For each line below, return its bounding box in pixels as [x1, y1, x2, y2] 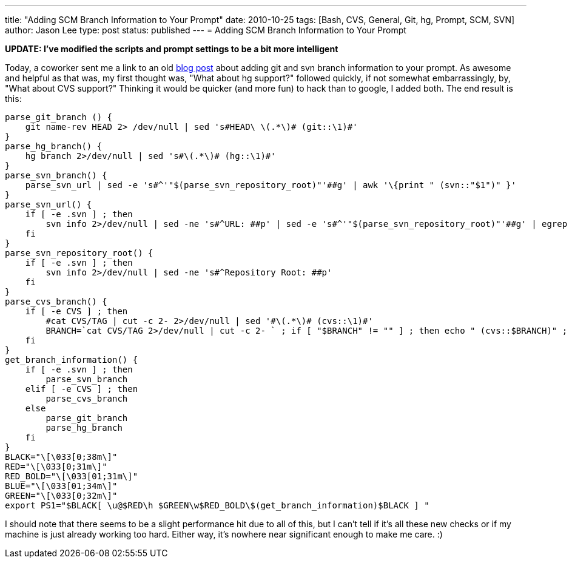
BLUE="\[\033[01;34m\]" [5, 481, 118, 491]
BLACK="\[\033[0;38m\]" [5, 452, 118, 462]
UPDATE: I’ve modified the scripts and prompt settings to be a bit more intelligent [5, 44, 338, 54]
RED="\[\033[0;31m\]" [5, 462, 107, 471]
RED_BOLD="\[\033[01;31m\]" [5, 471, 138, 481]
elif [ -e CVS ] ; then [25, 384, 138, 394]
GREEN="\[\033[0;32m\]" [5, 491, 118, 501]
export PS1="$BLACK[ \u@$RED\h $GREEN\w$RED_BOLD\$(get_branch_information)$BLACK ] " [5, 501, 429, 510]
